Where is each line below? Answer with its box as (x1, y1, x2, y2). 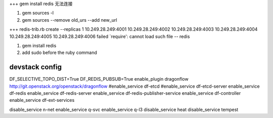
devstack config (9, 63, 62, 72)
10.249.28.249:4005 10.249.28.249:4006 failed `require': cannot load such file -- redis (9, 33, 190, 39)
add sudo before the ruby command (22, 49, 97, 55)
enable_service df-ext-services (9, 97, 75, 103)
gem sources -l (22, 10, 54, 16)
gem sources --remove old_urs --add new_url (22, 17, 117, 23)
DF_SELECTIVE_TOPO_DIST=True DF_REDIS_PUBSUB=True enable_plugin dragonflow (9, 76, 189, 82)
